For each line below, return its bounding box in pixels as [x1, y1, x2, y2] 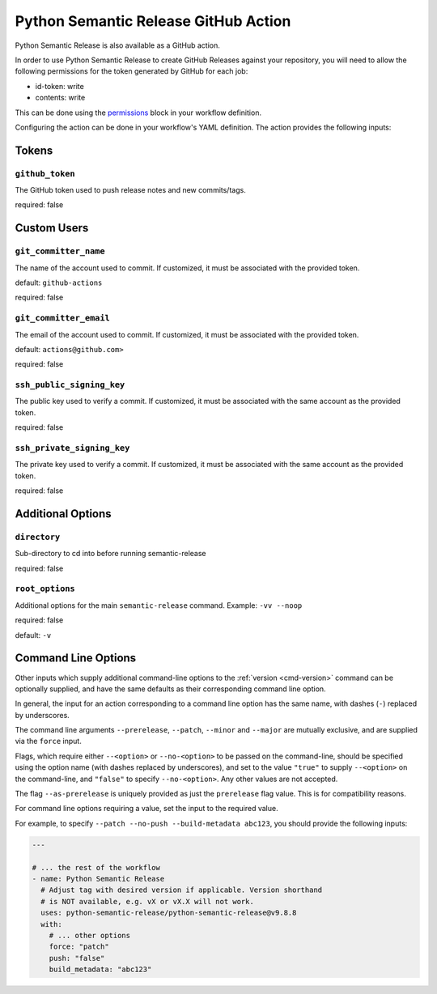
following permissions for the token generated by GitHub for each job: [15, 66, 248, 76]
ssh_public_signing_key [15, 380, 125, 390]
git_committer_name [15, 246, 105, 257]
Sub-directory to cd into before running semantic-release [15, 549, 206, 559]
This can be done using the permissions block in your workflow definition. [15, 108, 262, 117]
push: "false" [49, 954, 105, 962]
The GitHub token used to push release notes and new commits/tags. [15, 185, 246, 195]
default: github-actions [15, 278, 103, 287]
